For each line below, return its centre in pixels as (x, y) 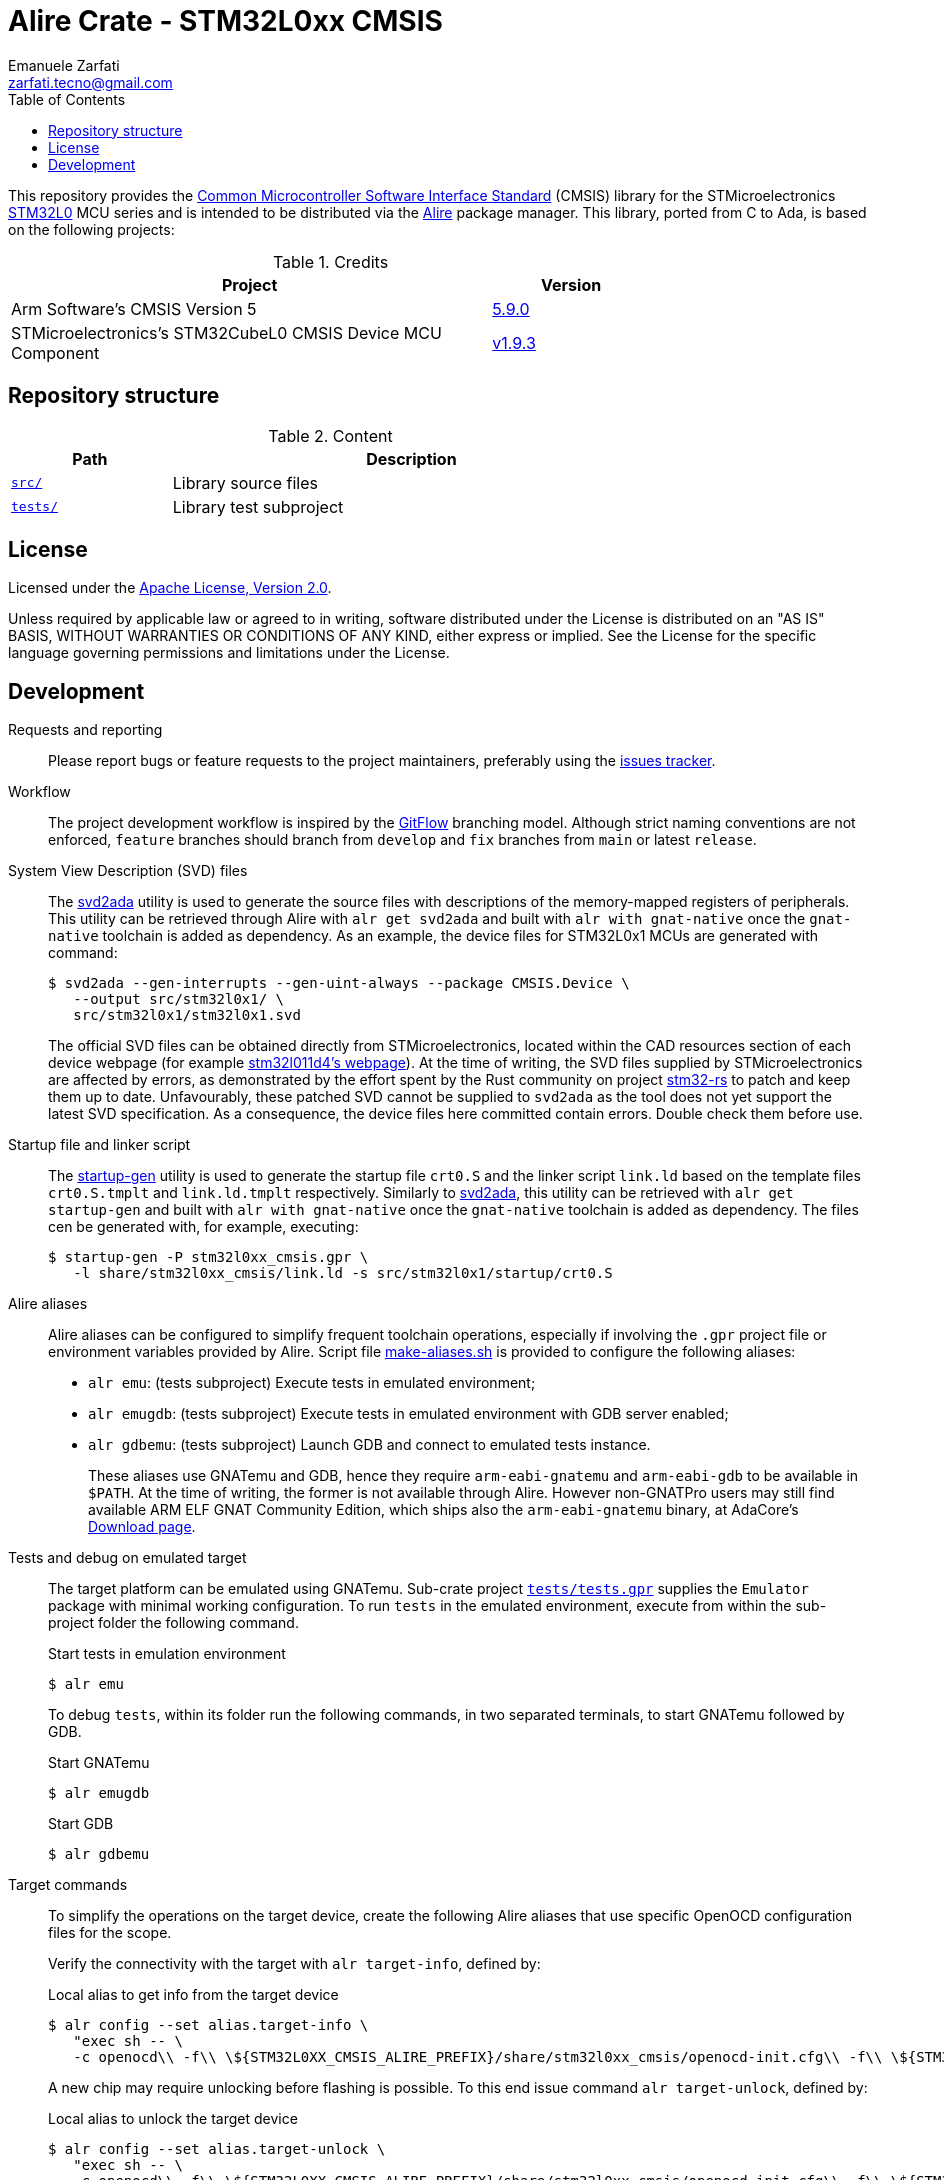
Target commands (68, 1885)
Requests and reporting (85, 730)
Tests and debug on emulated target (127, 1558)
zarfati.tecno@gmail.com (90, 82)
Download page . (142, 1527)
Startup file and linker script (99, 1145)
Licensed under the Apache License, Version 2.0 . (170, 588)
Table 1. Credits (330, 261)
